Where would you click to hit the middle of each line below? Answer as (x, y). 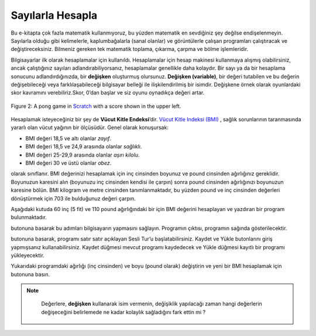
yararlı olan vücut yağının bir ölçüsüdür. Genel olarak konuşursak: (90, 128)
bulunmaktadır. (29, 218)
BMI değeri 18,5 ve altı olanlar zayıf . (68, 138)
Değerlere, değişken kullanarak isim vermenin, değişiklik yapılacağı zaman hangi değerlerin (152, 304)
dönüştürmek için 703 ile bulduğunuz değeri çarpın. (73, 198)
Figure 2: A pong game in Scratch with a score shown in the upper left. (96, 106)
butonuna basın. (30, 274)
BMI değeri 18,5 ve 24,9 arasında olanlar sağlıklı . (84, 147)
